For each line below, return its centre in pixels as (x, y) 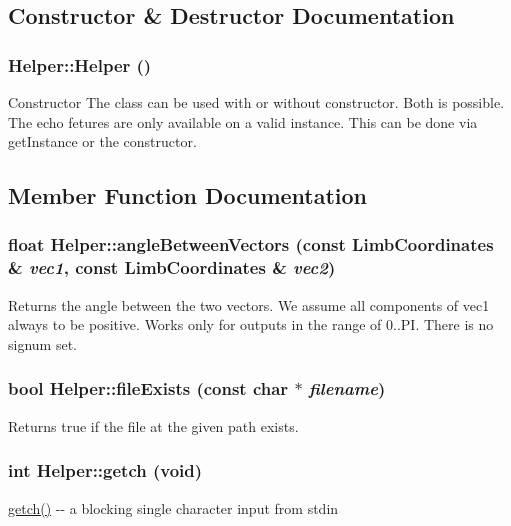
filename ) (347, 388)
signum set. (42, 343)
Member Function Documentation (188, 195)
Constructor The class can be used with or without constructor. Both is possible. (256, 102)
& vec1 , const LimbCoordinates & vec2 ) (172, 267)
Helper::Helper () (80, 64)
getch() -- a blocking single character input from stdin (173, 507)
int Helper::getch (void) (105, 470)
